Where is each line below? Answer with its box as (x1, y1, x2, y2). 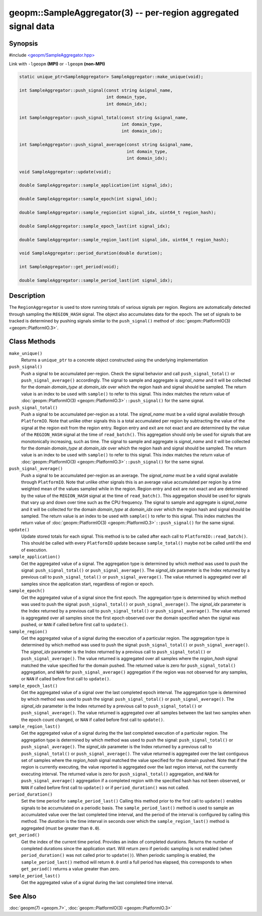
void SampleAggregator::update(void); (19, 169, 112, 175)
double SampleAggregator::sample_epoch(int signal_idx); (19, 196, 158, 202)
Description (9, 291, 46, 300)
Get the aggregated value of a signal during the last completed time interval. (21, 880, 174, 885)
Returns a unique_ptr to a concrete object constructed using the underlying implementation (21, 357, 208, 363)
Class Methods (9, 337, 56, 346)
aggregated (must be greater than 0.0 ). (21, 825, 100, 831)
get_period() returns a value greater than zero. (21, 866, 120, 872)
